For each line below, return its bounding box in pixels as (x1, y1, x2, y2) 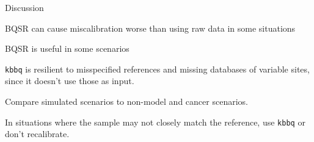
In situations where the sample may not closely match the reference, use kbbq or (5, 115, 305, 128)
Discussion (5, 1, 44, 13)
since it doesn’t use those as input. (5, 74, 134, 87)
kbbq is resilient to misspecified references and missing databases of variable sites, (5, 62, 310, 75)
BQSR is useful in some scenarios (5, 42, 130, 55)
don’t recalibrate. (5, 127, 70, 140)
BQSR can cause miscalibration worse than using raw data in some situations (5, 21, 296, 34)
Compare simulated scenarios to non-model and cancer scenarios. (5, 95, 248, 108)
